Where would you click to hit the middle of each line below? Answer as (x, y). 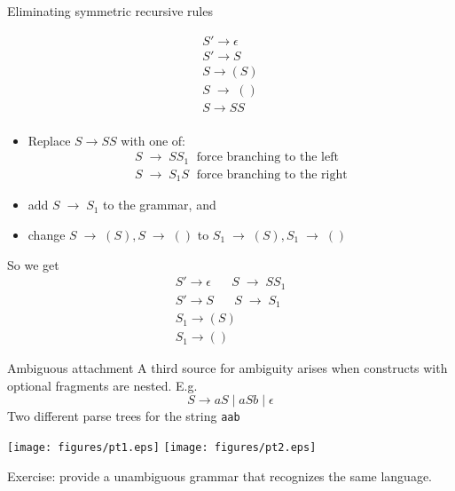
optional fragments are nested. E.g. (102, 385)
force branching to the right (272, 174)
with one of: (153, 140)
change (47, 234)
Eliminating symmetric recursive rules (110, 11)
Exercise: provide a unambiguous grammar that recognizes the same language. (220, 475)
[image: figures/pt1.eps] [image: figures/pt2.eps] (162, 447)
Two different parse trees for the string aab (124, 416)
